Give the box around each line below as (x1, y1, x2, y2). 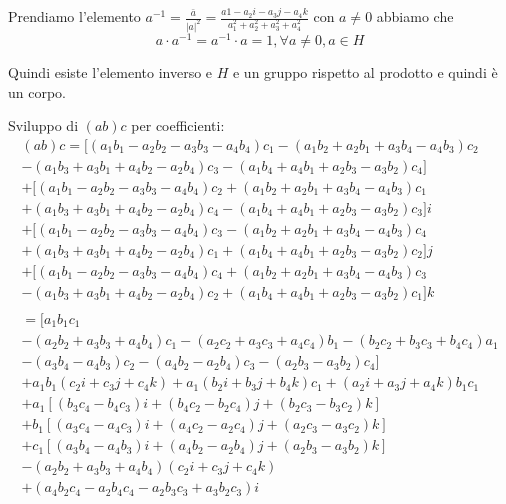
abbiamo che (376, 6, 454, 26)
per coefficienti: (131, 115, 225, 136)
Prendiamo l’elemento (8, 6, 141, 26)
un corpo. (8, 81, 67, 102)
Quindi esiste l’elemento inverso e (8, 61, 213, 82)
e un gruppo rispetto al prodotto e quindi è (232, 61, 498, 82)
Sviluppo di (8, 115, 79, 136)
